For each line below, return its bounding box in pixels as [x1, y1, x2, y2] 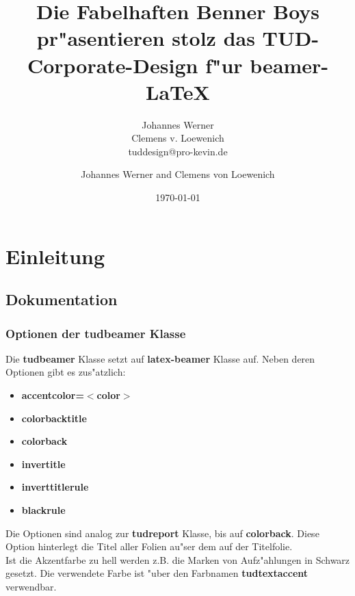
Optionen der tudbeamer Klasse [5, 324, 186, 341]
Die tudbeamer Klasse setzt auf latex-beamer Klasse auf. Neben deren [5, 351, 315, 365]
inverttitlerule [21, 480, 89, 494]
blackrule [21, 503, 66, 517]
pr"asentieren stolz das [36, 24, 255, 52]
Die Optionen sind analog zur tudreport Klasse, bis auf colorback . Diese [5, 526, 319, 540]
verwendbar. [5, 579, 57, 593]
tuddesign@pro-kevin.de [128, 144, 228, 158]
